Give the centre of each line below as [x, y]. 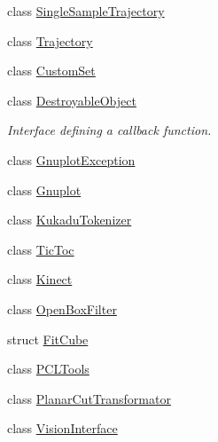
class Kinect [40, 279]
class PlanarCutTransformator [89, 398]
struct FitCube [48, 339]
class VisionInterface [62, 428]
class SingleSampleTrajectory [86, 11]
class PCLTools [48, 369]
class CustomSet [51, 71]
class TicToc [41, 249]
